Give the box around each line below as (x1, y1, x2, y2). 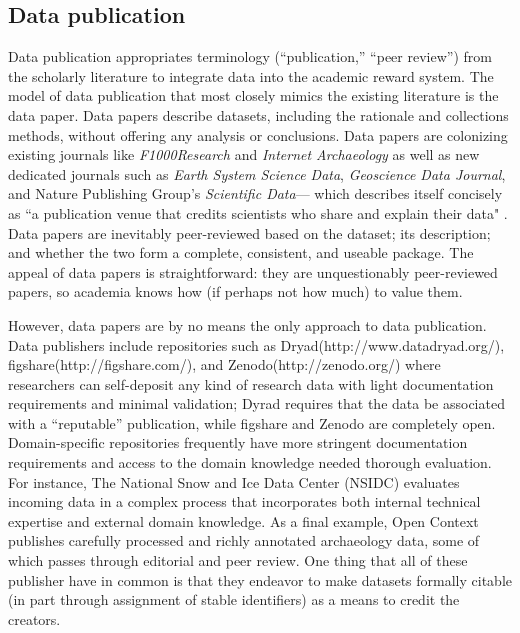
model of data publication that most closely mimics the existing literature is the (8, 85, 499, 106)
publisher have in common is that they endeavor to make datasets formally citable (8, 569, 513, 590)
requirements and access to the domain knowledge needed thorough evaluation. (8, 452, 492, 473)
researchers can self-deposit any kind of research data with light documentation (8, 373, 494, 394)
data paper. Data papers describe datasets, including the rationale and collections (8, 104, 509, 125)
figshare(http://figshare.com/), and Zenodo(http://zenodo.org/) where (8, 354, 441, 375)
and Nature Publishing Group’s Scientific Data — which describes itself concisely (8, 183, 503, 204)
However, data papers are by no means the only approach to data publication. (8, 314, 487, 335)
